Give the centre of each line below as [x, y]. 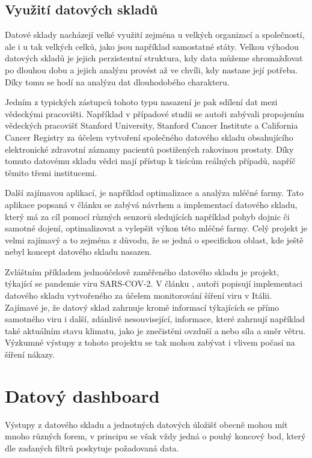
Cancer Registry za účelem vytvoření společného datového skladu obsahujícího [149, 137]
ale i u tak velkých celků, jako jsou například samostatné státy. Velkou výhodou [152, 46]
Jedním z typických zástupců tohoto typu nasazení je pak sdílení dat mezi [141, 102]
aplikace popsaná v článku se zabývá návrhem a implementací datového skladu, [151, 204]
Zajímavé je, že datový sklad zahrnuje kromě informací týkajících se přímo [142, 307]
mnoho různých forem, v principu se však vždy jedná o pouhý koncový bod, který [155, 436]
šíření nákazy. [30, 354]
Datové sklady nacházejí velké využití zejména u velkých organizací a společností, [155, 35]
